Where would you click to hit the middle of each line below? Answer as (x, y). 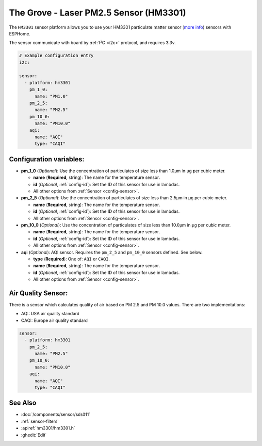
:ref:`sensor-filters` (40, 421)
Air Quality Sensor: (38, 293)
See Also (23, 403)
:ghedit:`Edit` (34, 435)
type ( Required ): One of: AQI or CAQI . (72, 259)
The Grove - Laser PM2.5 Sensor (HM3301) (98, 13)
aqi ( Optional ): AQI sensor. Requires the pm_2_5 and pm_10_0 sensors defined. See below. (112, 252)
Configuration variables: (47, 159)
